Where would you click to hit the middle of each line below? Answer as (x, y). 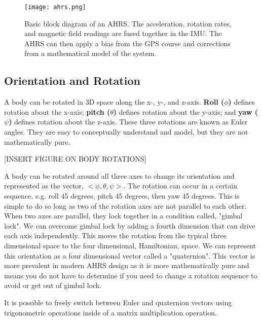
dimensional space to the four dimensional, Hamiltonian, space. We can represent (130, 245)
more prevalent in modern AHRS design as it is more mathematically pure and (127, 265)
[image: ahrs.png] (55, 7)
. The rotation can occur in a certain (180, 186)
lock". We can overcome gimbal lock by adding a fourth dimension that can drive (130, 225)
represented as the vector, (44, 186)
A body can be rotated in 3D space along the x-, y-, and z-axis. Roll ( (114, 102)
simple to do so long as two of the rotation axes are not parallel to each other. (125, 205)
